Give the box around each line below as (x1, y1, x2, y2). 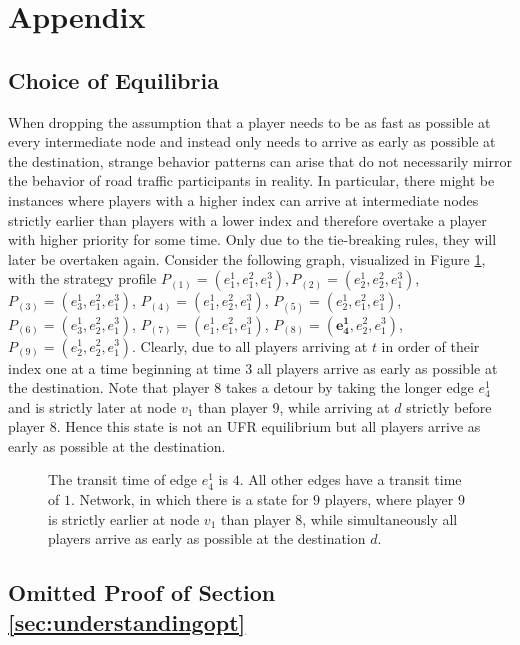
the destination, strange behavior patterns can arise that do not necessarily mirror (8, 150, 513, 171)
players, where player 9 (324, 489, 465, 510)
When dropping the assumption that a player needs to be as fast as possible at (8, 111, 491, 132)
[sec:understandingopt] (8, 606, 246, 637)
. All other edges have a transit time (239, 469, 462, 490)
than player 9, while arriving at (198, 396, 390, 417)
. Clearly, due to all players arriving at (132, 335, 368, 356)
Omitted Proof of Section (8, 577, 276, 608)
